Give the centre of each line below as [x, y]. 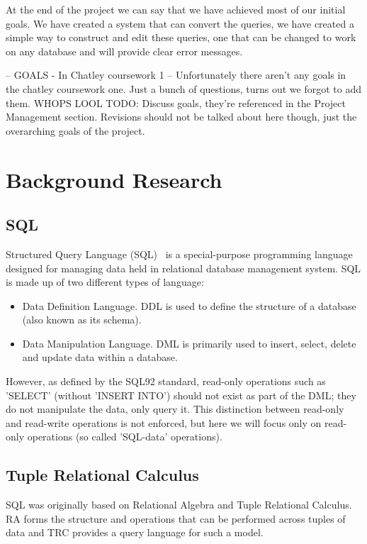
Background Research [114, 179]
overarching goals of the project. [75, 130]
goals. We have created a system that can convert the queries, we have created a [180, 23]
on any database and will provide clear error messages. [124, 51]
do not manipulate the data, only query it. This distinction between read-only [175, 409]
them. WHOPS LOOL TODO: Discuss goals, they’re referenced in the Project [176, 102]
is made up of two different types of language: [105, 282]
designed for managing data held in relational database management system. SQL [183, 268]
